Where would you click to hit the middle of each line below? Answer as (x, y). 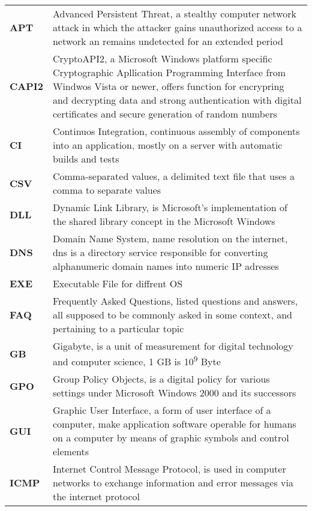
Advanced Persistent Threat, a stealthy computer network (174, 13)
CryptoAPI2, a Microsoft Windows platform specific (162, 58)
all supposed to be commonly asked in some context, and (172, 315)
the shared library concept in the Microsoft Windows (164, 221)
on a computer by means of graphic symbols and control (171, 438)
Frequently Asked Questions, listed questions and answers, (175, 301)
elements (71, 452)
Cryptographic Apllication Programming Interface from (169, 72)
